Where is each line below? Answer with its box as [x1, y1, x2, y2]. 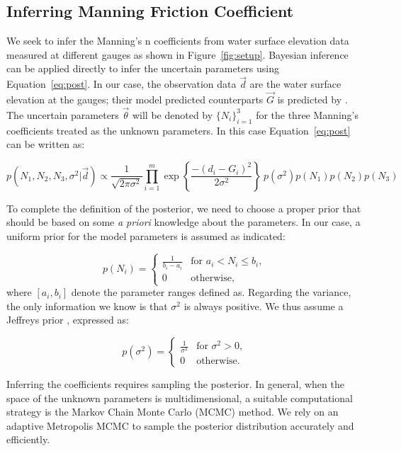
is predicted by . [277, 92, 348, 107]
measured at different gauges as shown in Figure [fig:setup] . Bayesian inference [6, 47, 349, 62]
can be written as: [6, 137, 85, 152]
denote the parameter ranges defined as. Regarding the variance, [71, 285, 351, 299]
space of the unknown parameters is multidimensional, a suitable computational [6, 390, 353, 405]
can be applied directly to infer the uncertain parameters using [6, 61, 279, 76]
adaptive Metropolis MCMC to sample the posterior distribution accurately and [6, 418, 354, 433]
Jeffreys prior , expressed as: [6, 312, 129, 327]
